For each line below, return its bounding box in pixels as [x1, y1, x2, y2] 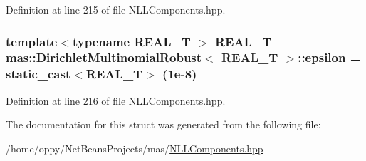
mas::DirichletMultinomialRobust [6, 48, 202, 66]
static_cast [6, 65, 71, 83]
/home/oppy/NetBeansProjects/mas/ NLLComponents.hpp [6, 140, 263, 155]
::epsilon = [298, 48, 361, 66]
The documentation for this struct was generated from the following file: [6, 117, 321, 132]
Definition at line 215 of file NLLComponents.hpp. [6, 2, 226, 16]
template [6, 32, 58, 50]
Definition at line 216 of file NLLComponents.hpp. [6, 93, 226, 108]
